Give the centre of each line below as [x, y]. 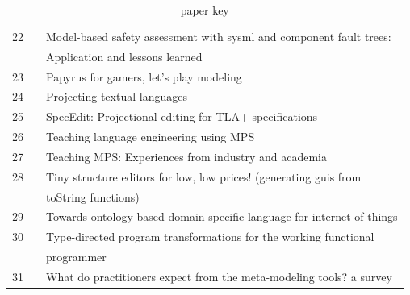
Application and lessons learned [124, 56]
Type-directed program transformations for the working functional [210, 237]
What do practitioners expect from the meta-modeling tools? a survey [219, 276]
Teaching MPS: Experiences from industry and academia [186, 156]
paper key [205, 10]
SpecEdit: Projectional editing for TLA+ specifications [182, 116]
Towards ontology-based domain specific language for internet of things [222, 216]
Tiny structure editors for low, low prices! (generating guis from [204, 176]
